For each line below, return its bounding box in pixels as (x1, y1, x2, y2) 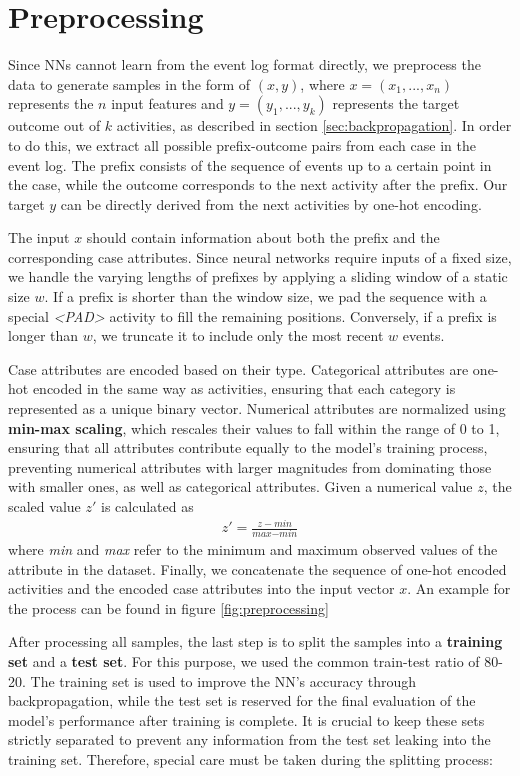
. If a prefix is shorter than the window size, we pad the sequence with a (44, 286, 487, 307)
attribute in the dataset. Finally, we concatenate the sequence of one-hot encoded (8, 558, 507, 579)
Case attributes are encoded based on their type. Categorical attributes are (8, 358, 469, 379)
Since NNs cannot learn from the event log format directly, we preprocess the (8, 54, 481, 75)
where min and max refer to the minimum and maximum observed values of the (8, 538, 498, 559)
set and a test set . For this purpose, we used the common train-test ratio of (8, 650, 480, 671)
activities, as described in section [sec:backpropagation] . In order (116, 115, 512, 136)
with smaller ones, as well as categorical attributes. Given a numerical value (8, 476, 473, 497)
